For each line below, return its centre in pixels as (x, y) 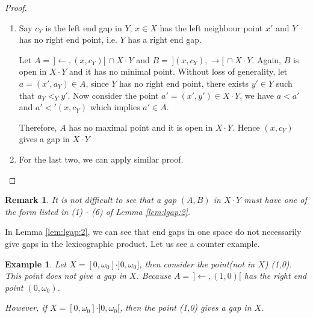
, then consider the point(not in (197, 263)
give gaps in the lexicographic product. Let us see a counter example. (132, 243)
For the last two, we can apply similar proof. (101, 159)
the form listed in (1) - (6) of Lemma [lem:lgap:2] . (98, 211)
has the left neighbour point (211, 27)
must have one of (275, 200)
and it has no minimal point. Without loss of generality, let (178, 71)
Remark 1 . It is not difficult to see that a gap (91, 200)
